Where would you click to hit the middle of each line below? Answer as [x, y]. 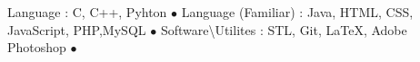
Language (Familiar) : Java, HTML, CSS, [297, 12]
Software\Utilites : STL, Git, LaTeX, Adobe [284, 29]
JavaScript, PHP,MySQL [77, 29]
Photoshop [37, 47]
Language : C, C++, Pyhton [87, 12]
